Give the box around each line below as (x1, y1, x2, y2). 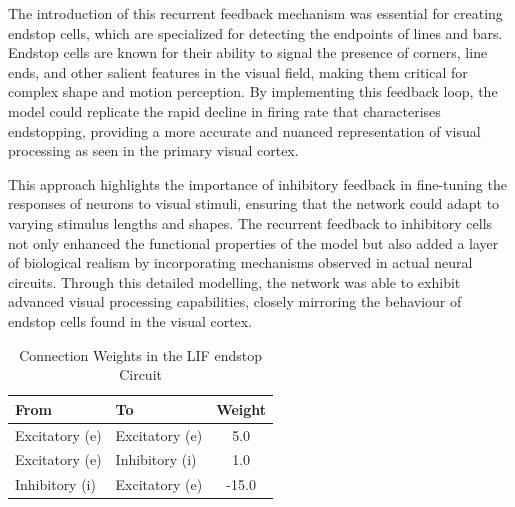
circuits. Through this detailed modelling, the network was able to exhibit (8, 271, 461, 292)
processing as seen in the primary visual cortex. (8, 140, 299, 161)
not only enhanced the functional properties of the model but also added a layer (8, 232, 499, 253)
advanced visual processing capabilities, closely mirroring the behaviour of (8, 291, 462, 312)
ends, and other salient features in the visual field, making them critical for (8, 61, 468, 82)
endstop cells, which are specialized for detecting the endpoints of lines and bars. (8, 22, 503, 43)
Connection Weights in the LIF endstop (19, 344, 262, 365)
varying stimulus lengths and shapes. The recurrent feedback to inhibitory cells (8, 212, 493, 233)
